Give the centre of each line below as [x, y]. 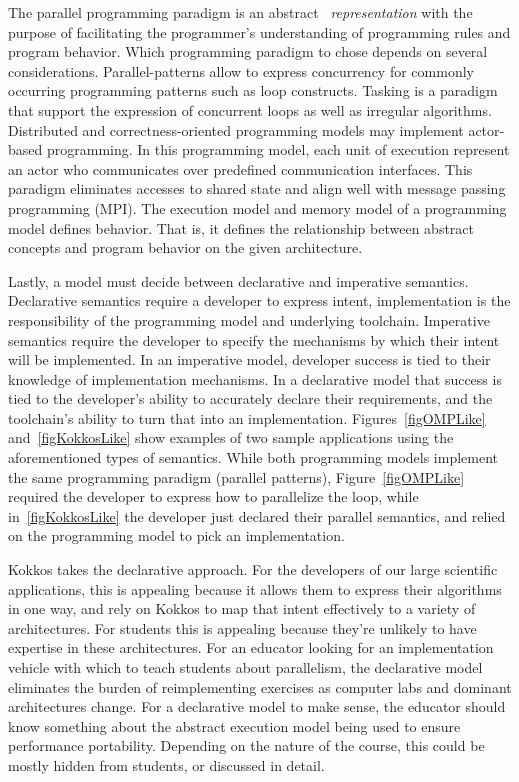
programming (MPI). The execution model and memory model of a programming [257, 207]
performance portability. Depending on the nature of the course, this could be [246, 745]
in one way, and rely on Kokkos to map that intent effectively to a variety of [242, 608]
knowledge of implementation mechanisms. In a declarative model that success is [255, 378]
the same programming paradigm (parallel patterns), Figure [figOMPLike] [236, 476]
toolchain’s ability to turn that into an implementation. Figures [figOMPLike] [247, 417]
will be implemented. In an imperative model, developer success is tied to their [249, 359]
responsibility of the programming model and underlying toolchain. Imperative [249, 319]
